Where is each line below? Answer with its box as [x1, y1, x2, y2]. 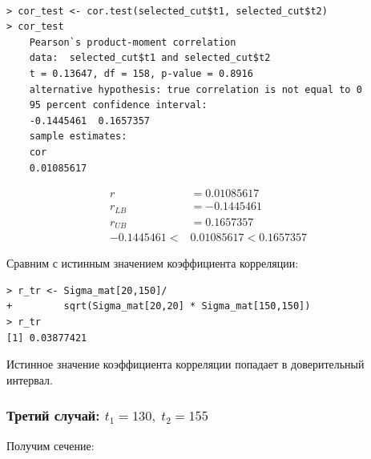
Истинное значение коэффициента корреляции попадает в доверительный [6, 356, 365, 372]
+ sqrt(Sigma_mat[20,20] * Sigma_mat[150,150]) [6, 300, 311, 312]
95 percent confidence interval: [29, 99, 208, 111]
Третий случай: [6, 405, 100, 425]
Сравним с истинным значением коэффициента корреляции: [6, 255, 299, 272]
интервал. [6, 371, 53, 388]
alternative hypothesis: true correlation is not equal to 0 [29, 83, 362, 95]
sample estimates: [29, 131, 127, 143]
